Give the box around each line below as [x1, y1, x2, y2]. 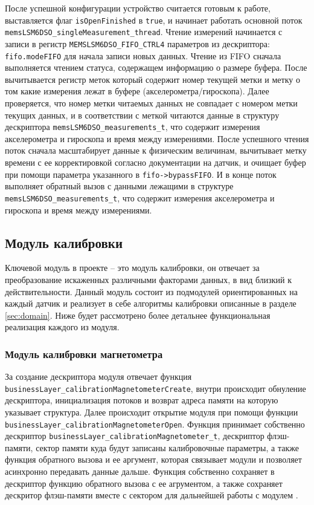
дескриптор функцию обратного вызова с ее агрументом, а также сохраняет [5, 477, 283, 489]
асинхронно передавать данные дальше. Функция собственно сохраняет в [5, 465, 275, 478]
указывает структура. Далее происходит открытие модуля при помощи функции [5, 405, 298, 418]
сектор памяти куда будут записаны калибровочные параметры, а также [36, 441, 299, 454]
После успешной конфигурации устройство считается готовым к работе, [5, 2, 271, 14]
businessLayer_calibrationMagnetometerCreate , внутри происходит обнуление [5, 382, 306, 394]
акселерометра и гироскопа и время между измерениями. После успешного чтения [5, 132, 309, 145]
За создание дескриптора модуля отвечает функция [5, 370, 192, 383]
